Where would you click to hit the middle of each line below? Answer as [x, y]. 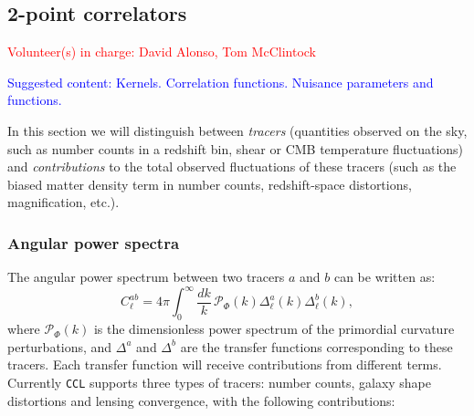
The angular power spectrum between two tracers [146, 277]
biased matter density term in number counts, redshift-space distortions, [210, 184]
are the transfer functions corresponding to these [316, 346]
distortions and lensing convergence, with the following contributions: [201, 400]
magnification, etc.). [63, 202]
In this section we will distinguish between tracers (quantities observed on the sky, [237, 130]
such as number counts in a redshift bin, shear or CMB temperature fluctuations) [236, 148]
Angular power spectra [94, 242]
